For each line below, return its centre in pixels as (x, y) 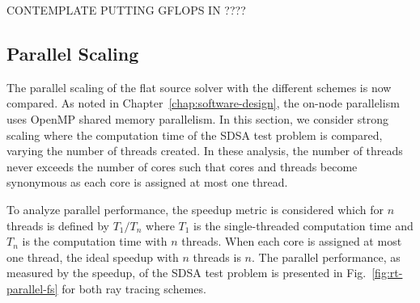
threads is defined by (58, 225)
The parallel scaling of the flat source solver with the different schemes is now (199, 87)
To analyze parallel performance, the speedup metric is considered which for (195, 209)
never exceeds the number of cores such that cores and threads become (182, 166)
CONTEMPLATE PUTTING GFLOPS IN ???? (126, 10)
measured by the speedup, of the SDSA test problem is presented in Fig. (187, 273)
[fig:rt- (387, 273)
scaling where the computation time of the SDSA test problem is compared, (195, 135)
